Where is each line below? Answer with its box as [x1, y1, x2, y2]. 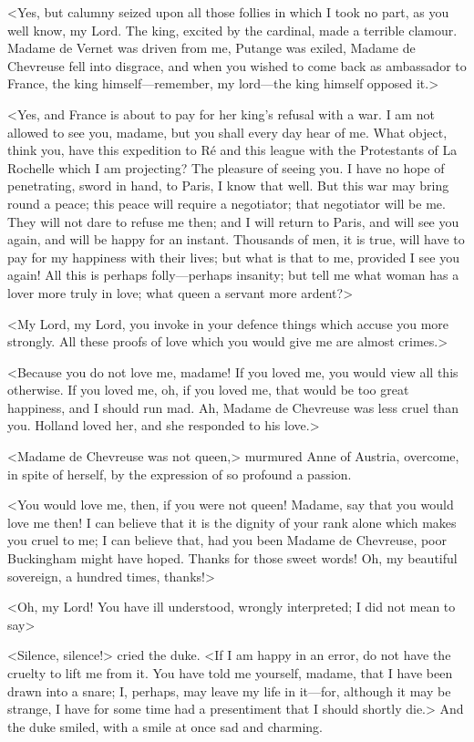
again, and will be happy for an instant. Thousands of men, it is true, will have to [7, 230, 465, 249]
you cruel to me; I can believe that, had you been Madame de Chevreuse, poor [7, 531, 448, 550]
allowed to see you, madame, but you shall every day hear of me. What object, [7, 122, 448, 141]
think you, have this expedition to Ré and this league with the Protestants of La [7, 140, 458, 160]
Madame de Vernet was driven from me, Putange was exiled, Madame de [7, 38, 416, 57]
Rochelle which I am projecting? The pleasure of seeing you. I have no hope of [7, 158, 445, 177]
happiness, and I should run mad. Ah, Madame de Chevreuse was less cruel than [7, 397, 459, 417]
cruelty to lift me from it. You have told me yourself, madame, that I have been [7, 664, 453, 682]
